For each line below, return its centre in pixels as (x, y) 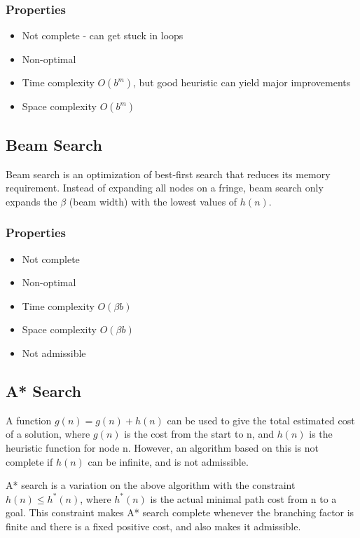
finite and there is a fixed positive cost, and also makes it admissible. (153, 526)
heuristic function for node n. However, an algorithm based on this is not (162, 447)
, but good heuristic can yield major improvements (242, 82)
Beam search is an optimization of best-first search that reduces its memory (168, 174)
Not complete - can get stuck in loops (103, 35)
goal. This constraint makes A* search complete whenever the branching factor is (180, 512)
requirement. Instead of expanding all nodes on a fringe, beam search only (165, 188)
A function (29, 420)
